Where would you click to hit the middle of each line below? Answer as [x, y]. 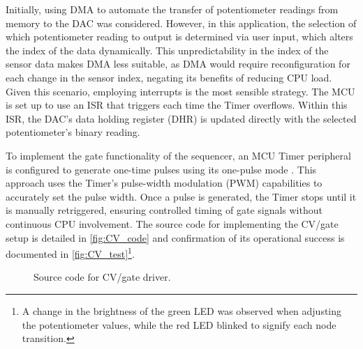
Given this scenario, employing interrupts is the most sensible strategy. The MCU [180, 91]
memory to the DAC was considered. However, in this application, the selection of [181, 23]
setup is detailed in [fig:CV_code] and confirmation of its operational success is [175, 237]
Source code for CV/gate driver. [102, 277]
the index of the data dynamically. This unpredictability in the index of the [167, 50]
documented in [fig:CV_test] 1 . [70, 253]
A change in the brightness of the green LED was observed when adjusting [182, 310]
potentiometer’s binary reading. [73, 132]
